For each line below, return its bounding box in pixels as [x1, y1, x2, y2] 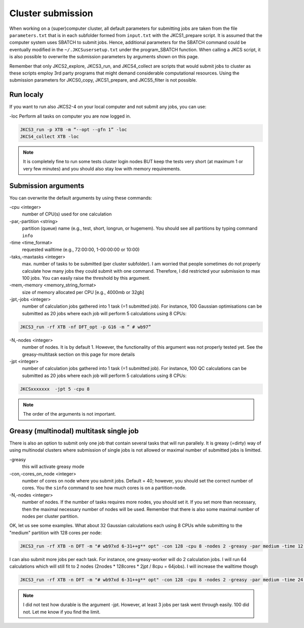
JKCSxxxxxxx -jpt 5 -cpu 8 [20, 386, 90, 392]
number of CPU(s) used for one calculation [22, 211, 112, 217]
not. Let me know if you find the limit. [23, 609, 101, 615]
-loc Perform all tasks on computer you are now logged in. [9, 113, 131, 119]
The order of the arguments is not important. [23, 411, 116, 417]
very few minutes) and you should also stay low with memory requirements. [23, 165, 181, 172]
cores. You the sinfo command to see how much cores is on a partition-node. [22, 485, 187, 491]
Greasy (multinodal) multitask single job [9, 426, 139, 435]
